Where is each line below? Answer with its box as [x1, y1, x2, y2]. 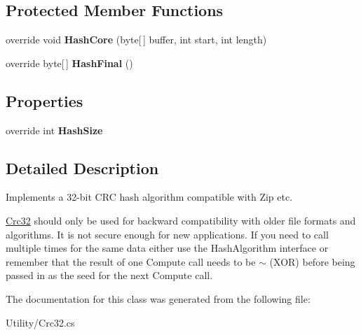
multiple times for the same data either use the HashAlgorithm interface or [6, 241, 329, 255]
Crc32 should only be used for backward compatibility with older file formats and [6, 213, 356, 227]
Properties [6, 90, 83, 111]
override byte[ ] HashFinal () [6, 55, 133, 70]
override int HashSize [6, 122, 103, 137]
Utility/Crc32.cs [6, 315, 75, 329]
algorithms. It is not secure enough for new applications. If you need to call [6, 227, 329, 241]
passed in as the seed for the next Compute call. [6, 268, 213, 283]
